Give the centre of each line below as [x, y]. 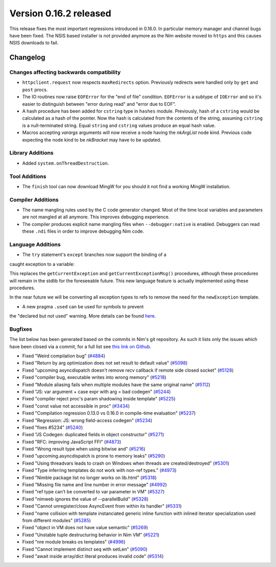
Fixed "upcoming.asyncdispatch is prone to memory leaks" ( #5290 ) [94, 456]
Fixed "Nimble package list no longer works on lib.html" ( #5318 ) [89, 478]
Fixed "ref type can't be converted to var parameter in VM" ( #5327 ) [93, 492]
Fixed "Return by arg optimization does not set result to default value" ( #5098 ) [105, 363]
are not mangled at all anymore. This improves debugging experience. [96, 217]
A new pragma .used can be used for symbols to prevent [83, 306]
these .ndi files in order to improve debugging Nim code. [83, 231]
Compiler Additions [34, 199]
